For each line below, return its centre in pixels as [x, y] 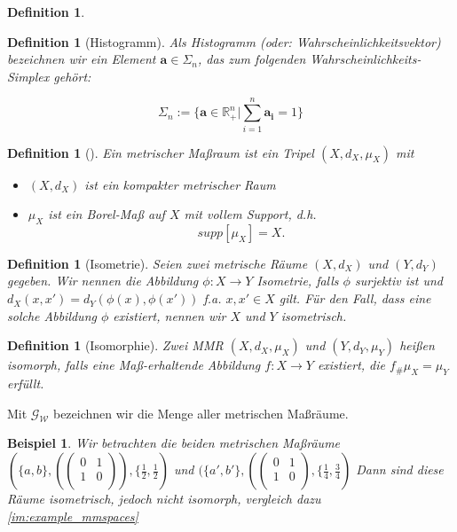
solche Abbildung [52, 315]
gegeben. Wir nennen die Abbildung [103, 281]
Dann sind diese [400, 469]
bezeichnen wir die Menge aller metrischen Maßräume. [201, 413]
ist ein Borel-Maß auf [106, 214]
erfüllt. [26, 383]
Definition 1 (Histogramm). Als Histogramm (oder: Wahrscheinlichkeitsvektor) [224, 41]
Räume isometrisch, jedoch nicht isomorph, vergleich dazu [164, 499]
